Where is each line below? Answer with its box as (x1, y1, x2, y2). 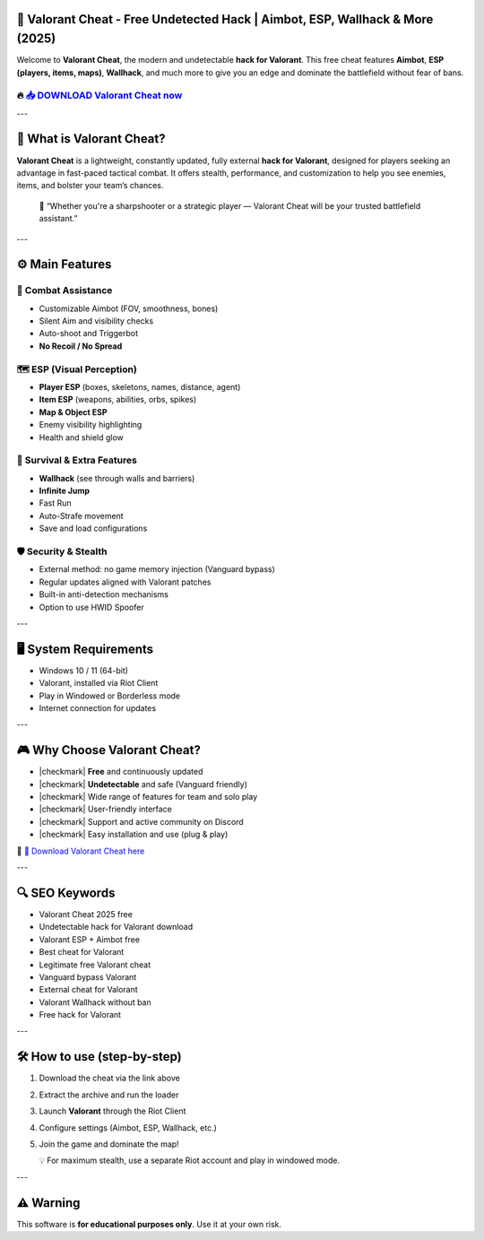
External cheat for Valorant (39, 984, 138, 995)
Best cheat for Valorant (39, 947, 125, 958)
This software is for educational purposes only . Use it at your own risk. (16, 1218, 282, 1229)
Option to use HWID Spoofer (39, 602, 144, 612)
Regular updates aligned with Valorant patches (39, 577, 212, 587)
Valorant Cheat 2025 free (39, 908, 134, 919)
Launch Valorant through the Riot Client (39, 1106, 186, 1116)
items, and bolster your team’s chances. (16, 180, 164, 191)
